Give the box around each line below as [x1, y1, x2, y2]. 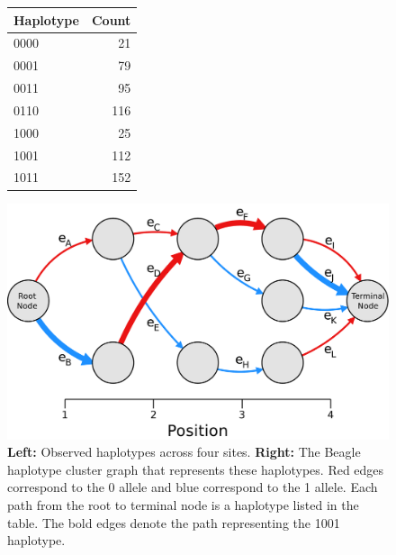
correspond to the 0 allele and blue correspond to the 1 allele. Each [7, 478, 378, 496]
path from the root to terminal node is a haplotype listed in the [7, 495, 359, 514]
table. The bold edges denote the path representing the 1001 [7, 513, 340, 532]
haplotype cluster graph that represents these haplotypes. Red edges [7, 459, 384, 478]
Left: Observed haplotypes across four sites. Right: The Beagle [7, 442, 361, 461]
